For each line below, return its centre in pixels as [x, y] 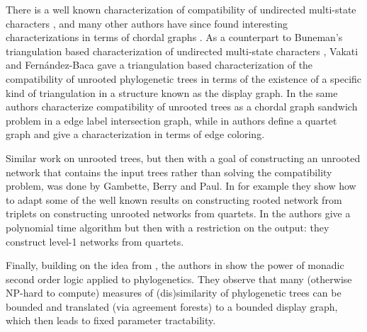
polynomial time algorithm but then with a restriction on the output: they [168, 227]
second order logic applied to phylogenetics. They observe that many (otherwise [179, 279]
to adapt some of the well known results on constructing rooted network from [174, 199]
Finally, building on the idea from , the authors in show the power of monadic [175, 265]
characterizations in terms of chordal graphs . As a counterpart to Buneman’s [174, 37]
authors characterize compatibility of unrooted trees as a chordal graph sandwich [182, 107]
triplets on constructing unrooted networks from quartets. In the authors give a [178, 213]
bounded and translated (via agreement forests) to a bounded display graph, [172, 306]
